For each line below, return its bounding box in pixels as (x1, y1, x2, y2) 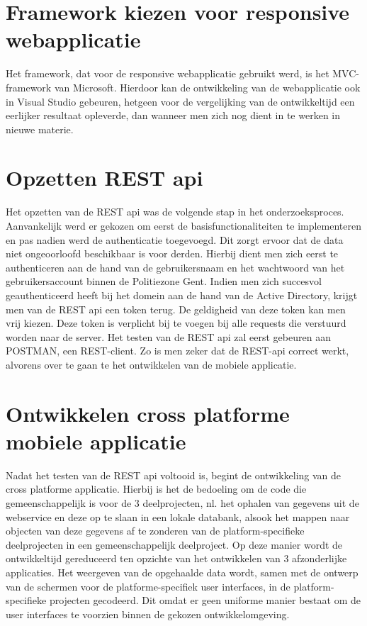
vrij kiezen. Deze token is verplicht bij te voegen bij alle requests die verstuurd (6, 315, 346, 330)
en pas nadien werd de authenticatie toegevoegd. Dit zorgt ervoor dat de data (6, 232, 344, 247)
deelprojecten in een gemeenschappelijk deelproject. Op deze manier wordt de (6, 537, 343, 552)
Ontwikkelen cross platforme (6, 398, 290, 427)
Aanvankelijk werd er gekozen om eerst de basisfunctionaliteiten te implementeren (6, 218, 362, 233)
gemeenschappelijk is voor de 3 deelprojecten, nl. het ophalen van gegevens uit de (6, 496, 359, 510)
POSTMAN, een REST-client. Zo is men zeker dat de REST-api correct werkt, (6, 343, 349, 358)
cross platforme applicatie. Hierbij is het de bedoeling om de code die (6, 481, 307, 496)
